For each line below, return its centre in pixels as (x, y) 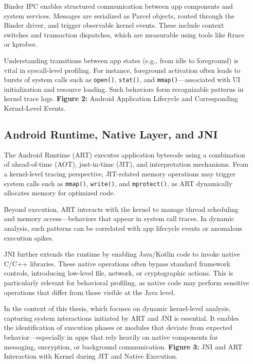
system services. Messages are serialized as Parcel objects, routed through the (119, 15)
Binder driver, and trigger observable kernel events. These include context (114, 25)
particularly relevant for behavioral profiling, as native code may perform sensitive (126, 282)
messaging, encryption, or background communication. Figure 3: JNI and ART (123, 346)
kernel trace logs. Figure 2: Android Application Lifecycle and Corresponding (121, 98)
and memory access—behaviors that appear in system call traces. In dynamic (119, 218)
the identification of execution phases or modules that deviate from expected (118, 327)
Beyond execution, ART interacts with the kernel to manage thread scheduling (121, 209)
